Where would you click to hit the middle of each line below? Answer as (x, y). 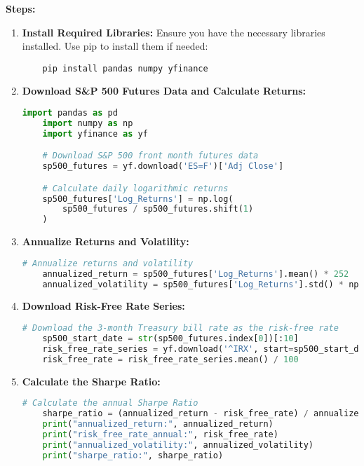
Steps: (21, 8)
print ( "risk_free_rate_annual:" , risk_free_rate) (160, 434)
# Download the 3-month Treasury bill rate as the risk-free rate (180, 328)
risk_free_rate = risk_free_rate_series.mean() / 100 (170, 359)
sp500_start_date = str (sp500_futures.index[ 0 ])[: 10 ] (170, 338)
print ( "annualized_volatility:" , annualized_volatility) (178, 445)
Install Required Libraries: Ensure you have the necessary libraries (174, 32)
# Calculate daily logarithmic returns (135, 188)
